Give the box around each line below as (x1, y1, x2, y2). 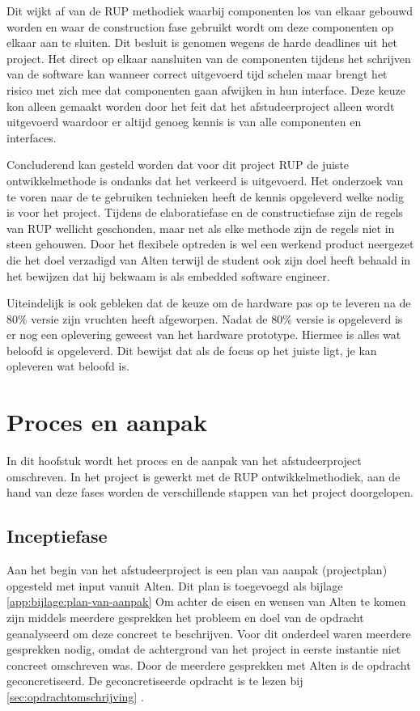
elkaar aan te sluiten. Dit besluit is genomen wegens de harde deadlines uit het (6, 34, 397, 51)
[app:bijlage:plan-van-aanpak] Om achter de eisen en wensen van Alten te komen (6, 593, 406, 610)
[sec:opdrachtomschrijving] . (6, 688, 144, 705)
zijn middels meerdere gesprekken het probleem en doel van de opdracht (6, 608, 364, 625)
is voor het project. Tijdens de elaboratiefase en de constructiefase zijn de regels (6, 204, 403, 221)
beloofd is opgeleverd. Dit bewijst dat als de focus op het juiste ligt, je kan (6, 341, 377, 358)
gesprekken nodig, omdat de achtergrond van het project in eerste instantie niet (6, 641, 401, 658)
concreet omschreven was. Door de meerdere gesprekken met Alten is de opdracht (6, 656, 411, 673)
